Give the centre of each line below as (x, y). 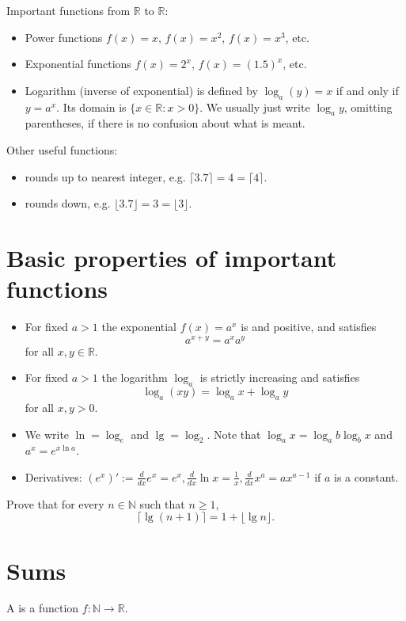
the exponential (139, 327)
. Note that (234, 434)
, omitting (368, 107)
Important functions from (68, 10)
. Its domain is (91, 107)
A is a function (43, 608)
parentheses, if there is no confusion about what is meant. (165, 123)
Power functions (64, 37)
